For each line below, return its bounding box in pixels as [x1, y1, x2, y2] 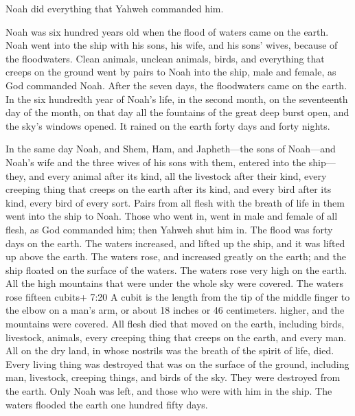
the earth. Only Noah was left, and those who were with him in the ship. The [5, 384, 332, 398]
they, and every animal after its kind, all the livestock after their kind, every [5, 168, 327, 183]
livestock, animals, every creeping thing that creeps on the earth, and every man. [5, 330, 347, 344]
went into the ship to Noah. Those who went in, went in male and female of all [5, 209, 338, 223]
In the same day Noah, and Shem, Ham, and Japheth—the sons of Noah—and [5, 141, 336, 156]
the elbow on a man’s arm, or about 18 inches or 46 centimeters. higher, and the [5, 303, 345, 317]
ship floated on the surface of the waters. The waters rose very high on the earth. [5, 262, 347, 277]
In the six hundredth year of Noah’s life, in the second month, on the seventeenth [5, 91, 348, 106]
